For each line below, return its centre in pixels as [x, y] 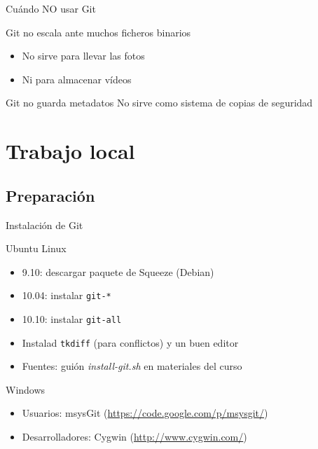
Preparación [50, 195]
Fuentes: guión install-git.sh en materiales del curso [132, 366]
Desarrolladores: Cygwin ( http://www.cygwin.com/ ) [134, 437]
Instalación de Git [44, 224]
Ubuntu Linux [36, 248]
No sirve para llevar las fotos [83, 56]
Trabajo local [70, 151]
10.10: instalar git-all [72, 318]
